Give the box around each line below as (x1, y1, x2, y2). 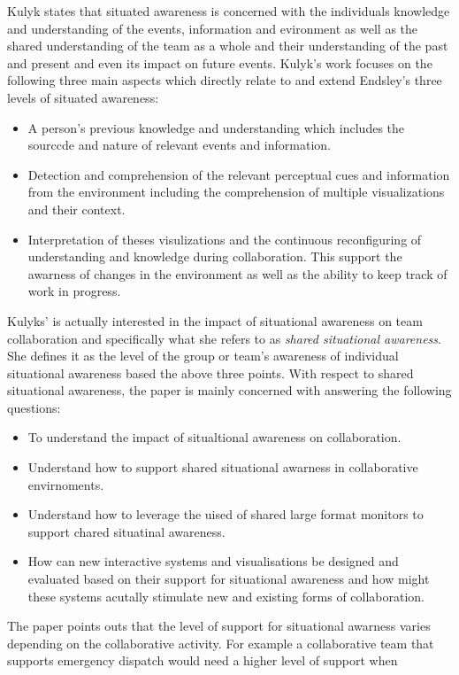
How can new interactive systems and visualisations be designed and (27, 552, 399, 570)
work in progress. (27, 282, 121, 300)
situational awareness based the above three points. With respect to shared (7, 363, 414, 382)
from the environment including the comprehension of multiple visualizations (27, 182, 445, 201)
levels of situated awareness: (7, 88, 159, 106)
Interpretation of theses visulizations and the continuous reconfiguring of (27, 229, 422, 248)
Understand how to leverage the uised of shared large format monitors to (27, 505, 424, 524)
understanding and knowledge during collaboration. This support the (27, 247, 402, 266)
